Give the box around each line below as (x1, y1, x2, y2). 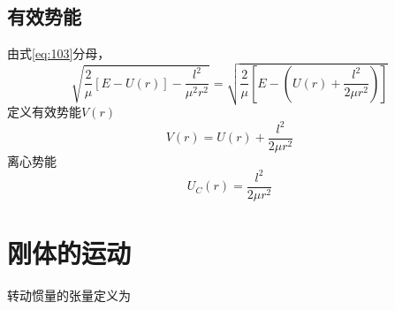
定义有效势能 (7, 102, 81, 121)
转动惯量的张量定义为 (7, 285, 131, 304)
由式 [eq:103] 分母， (7, 44, 110, 63)
